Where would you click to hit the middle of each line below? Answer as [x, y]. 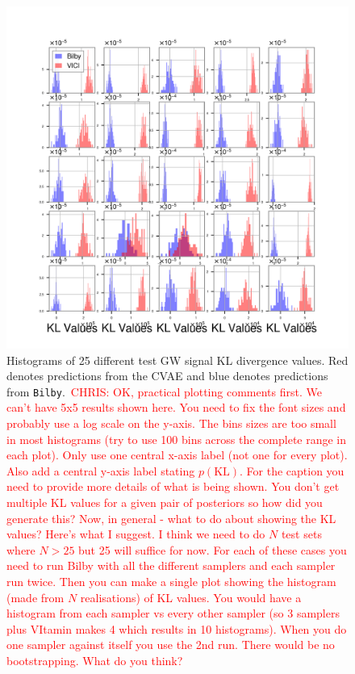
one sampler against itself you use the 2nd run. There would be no [171, 645]
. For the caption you [292, 470]
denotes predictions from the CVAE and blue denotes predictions [167, 376]
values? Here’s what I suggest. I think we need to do [136, 534]
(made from [35, 597]
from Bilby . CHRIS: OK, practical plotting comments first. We [164, 391]
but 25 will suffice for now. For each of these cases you [213, 549]
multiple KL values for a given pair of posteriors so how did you [165, 502]
